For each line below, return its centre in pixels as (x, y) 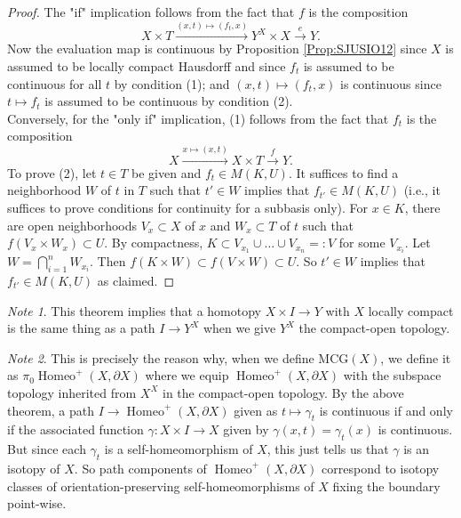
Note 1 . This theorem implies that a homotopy (134, 310)
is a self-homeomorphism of (179, 449)
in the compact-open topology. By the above (283, 392)
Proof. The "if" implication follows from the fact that (151, 12)
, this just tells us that (328, 449)
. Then (108, 261)
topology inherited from (72, 392)
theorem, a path (51, 410)
